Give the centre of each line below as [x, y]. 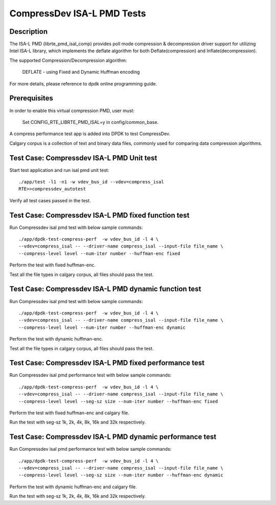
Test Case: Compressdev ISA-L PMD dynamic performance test [113, 437]
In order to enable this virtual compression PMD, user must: [72, 111]
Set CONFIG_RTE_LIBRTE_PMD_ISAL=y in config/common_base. [90, 122]
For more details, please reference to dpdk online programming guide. [83, 83]
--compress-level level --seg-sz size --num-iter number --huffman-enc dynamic [121, 475]
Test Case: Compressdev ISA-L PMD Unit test [83, 158]
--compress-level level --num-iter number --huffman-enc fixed [99, 253]
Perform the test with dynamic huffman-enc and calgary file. [73, 487]
